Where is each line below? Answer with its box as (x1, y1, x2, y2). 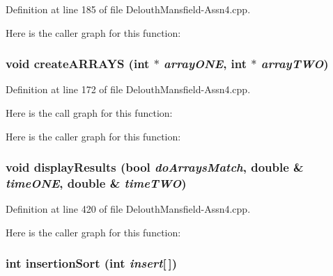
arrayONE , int (164, 55, 247, 72)
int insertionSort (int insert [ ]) (6, 254, 177, 272)
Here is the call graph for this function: (6, 106, 173, 120)
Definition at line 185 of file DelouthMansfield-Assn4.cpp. (6, 2, 251, 16)
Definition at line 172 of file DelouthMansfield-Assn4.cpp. (6, 82, 251, 97)
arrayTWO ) (261, 55, 329, 72)
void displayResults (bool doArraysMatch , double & (6, 159, 304, 176)
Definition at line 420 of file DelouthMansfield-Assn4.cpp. (6, 202, 251, 216)
